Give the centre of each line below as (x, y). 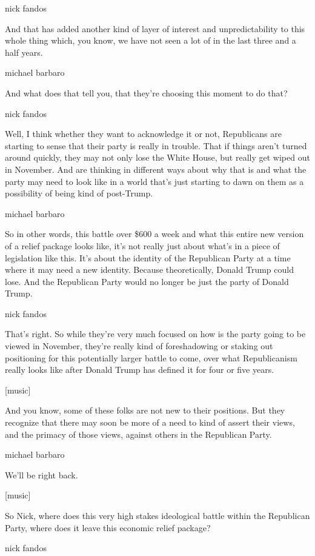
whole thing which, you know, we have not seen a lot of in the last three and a (151, 40)
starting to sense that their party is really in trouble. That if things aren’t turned (156, 145)
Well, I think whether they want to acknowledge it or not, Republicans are (143, 134)
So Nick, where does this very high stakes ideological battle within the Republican (157, 515)
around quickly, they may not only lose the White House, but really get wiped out (157, 157)
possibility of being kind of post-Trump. (79, 193)
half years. (24, 52)
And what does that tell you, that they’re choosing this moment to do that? (146, 92)
